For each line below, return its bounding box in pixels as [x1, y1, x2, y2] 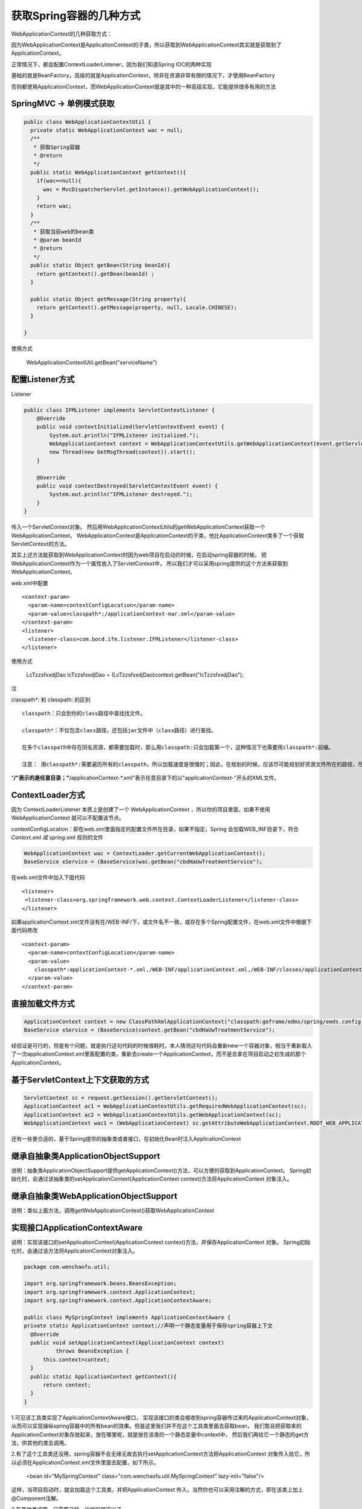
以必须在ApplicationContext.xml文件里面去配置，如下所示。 [11, 1458, 159, 1466]
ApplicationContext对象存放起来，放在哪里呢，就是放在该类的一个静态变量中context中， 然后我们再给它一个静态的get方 [11, 1431, 309, 1438]
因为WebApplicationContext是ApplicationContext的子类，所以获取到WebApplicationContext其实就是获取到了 [11, 41, 282, 48]
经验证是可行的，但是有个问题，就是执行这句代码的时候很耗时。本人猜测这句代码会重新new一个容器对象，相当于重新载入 [11, 1042, 313, 1050]
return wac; [36, 203, 72, 209]
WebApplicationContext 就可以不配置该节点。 [11, 814, 125, 821]
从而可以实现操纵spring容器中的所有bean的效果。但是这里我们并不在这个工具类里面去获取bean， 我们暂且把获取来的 [11, 1422, 302, 1430]
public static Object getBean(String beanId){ [30, 262, 171, 269]
